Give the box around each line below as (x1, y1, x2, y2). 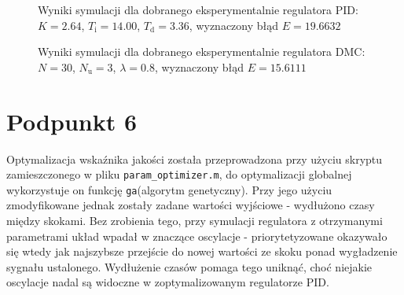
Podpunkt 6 (6, 105, 138, 137)
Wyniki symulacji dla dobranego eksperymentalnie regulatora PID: (38, 2, 358, 17)
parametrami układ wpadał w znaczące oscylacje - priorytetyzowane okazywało (6, 227, 387, 244)
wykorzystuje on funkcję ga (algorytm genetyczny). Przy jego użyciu (6, 181, 332, 197)
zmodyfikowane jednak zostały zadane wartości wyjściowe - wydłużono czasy (6, 197, 375, 213)
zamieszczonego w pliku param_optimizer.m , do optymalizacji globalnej (6, 166, 352, 183)
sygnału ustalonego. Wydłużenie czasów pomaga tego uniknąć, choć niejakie (6, 258, 373, 275)
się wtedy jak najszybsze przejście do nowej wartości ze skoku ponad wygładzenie (6, 243, 398, 260)
